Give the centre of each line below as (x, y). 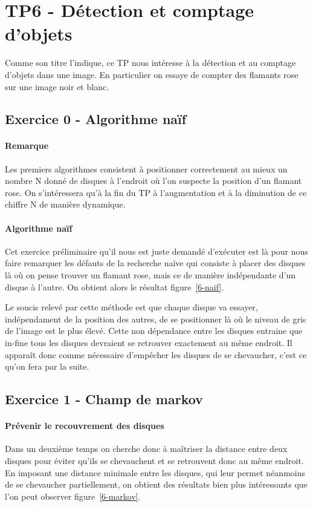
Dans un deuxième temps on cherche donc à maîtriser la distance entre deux (146, 449)
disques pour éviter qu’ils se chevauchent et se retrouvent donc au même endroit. (154, 460)
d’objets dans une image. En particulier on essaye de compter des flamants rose (152, 74)
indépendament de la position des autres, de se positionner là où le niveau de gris (156, 319)
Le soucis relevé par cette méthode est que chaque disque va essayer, (131, 307)
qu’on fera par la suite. (47, 366)
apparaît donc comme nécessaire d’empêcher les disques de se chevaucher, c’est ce (156, 354)
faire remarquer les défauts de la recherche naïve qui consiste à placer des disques (155, 263)
